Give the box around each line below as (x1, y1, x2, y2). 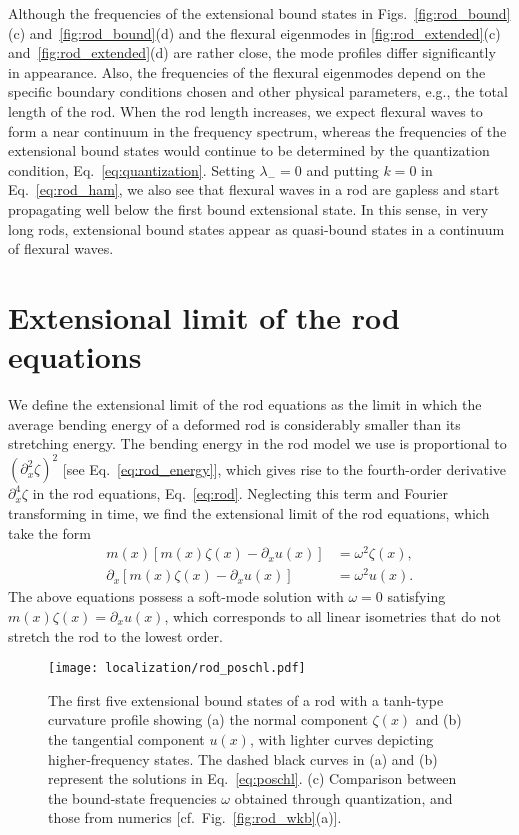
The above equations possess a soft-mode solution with (8, 586, 344, 607)
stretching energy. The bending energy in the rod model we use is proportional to (8, 433, 507, 454)
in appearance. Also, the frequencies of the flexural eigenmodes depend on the (8, 61, 486, 82)
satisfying (387, 586, 446, 607)
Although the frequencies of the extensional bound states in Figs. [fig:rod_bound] (8, 3, 511, 23)
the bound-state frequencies (48, 787, 217, 808)
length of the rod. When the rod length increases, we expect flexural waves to (8, 100, 483, 121)
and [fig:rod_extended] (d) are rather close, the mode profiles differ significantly (8, 42, 496, 63)
